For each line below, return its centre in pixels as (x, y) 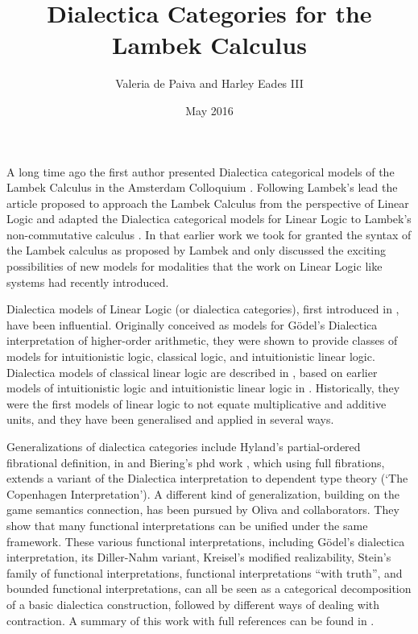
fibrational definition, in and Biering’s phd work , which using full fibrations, (196, 462)
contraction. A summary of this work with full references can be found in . (190, 620)
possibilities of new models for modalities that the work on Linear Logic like (195, 266)
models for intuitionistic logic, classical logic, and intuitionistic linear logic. (191, 356)
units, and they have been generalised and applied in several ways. (170, 419)
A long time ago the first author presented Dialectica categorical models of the (201, 171)
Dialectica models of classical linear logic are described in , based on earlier (192, 372)
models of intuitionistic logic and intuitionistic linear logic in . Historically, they (203, 388)
